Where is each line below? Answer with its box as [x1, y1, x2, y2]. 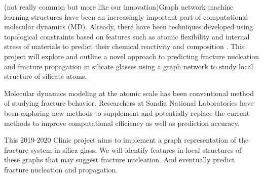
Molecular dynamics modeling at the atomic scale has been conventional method [4, 87, 254, 98]
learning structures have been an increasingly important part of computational [4, 11, 248, 22]
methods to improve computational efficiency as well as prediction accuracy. [4, 117, 240, 128]
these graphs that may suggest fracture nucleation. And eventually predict [4, 154, 235, 165]
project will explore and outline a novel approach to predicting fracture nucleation [4, 51, 259, 61]
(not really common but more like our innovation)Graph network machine [4, 2, 234, 12]
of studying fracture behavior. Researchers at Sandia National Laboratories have [4, 98, 254, 108]
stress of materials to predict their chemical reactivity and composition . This [4, 41, 245, 52]
